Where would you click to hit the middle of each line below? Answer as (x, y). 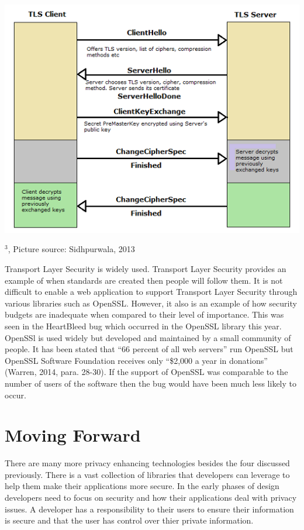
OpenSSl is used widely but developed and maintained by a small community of (148, 337)
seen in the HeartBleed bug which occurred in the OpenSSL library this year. (143, 326)
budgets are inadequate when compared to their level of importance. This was (144, 314)
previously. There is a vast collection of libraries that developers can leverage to (147, 474)
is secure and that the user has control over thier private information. (129, 520)
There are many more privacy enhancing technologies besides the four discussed (147, 463)
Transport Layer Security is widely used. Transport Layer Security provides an (146, 269)
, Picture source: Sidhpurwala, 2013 (71, 249)
